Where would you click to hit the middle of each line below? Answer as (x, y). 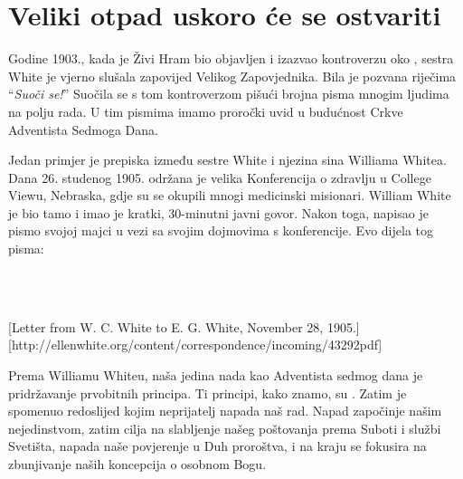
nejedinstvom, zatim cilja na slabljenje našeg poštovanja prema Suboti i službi (225, 428)
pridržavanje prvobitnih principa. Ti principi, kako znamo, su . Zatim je (208, 393)
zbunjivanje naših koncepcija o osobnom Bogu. (137, 464)
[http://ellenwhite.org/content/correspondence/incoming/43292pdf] (195, 345)
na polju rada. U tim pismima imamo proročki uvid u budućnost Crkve (206, 111)
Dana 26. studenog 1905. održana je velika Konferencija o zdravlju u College (220, 177)
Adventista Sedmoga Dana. (83, 129)
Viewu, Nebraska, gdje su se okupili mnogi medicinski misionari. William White (230, 195)
